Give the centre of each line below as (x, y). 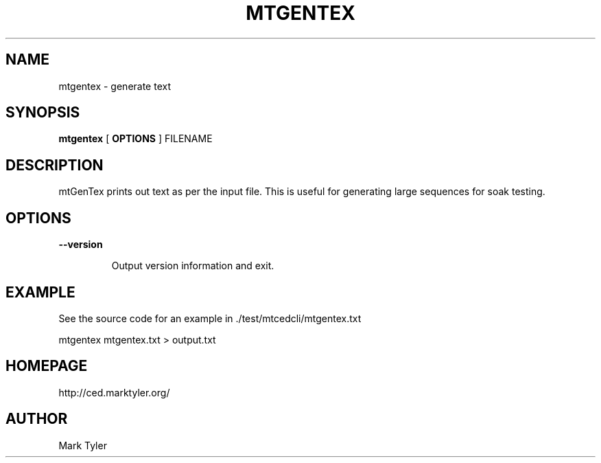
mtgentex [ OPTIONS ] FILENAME (135, 139)
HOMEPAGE (47, 366)
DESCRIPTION (55, 165)
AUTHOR (37, 419)
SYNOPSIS (43, 113)
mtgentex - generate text (115, 86)
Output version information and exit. (193, 266)
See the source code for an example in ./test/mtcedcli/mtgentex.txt (210, 318)
